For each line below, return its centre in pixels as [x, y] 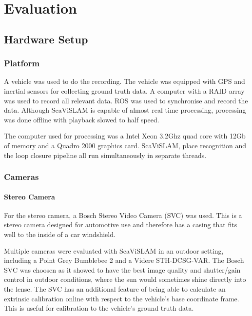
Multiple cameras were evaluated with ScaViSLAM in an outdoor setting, [114, 250]
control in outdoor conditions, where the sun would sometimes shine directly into [125, 279]
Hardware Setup [46, 39]
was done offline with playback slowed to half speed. [82, 119]
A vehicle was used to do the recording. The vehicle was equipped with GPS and [125, 81]
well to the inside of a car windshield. [60, 234]
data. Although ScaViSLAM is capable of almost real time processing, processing [125, 110]
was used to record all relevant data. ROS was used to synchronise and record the [126, 100]
